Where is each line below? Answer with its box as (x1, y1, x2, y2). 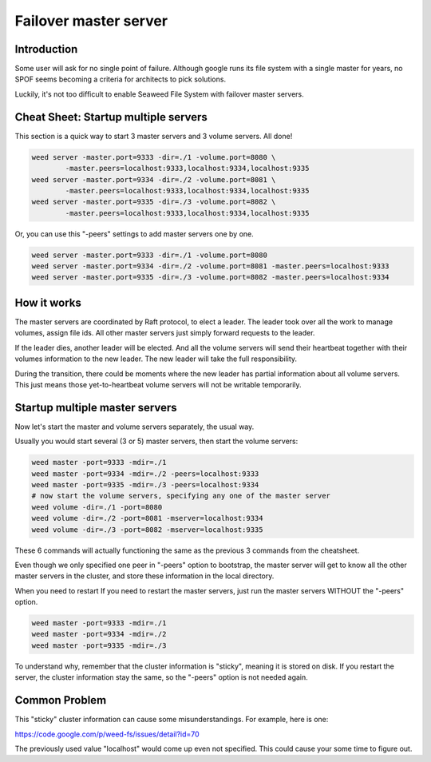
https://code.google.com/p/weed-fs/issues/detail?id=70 (14, 729, 200, 739)
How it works (14, 296, 81, 309)
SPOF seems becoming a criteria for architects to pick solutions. (14, 74, 227, 84)
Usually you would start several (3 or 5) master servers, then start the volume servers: (14, 436, 299, 446)
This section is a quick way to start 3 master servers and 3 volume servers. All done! (14, 131, 293, 141)
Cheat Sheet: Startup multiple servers (14, 110, 208, 124)
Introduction (14, 42, 78, 56)
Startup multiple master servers (14, 400, 177, 415)
